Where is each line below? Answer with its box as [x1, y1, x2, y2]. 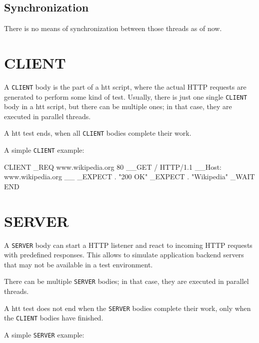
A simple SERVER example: [4, 329, 84, 340]
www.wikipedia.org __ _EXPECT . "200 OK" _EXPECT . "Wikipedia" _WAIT [4, 171, 255, 182]
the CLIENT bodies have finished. [4, 312, 103, 323]
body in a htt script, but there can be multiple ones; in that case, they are [4, 101, 232, 112]
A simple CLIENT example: [4, 145, 84, 155]
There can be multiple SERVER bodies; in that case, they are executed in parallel [4, 276, 249, 286]
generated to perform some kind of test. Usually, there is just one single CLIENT [4, 91, 247, 102]
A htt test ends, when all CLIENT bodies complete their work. [4, 128, 191, 138]
